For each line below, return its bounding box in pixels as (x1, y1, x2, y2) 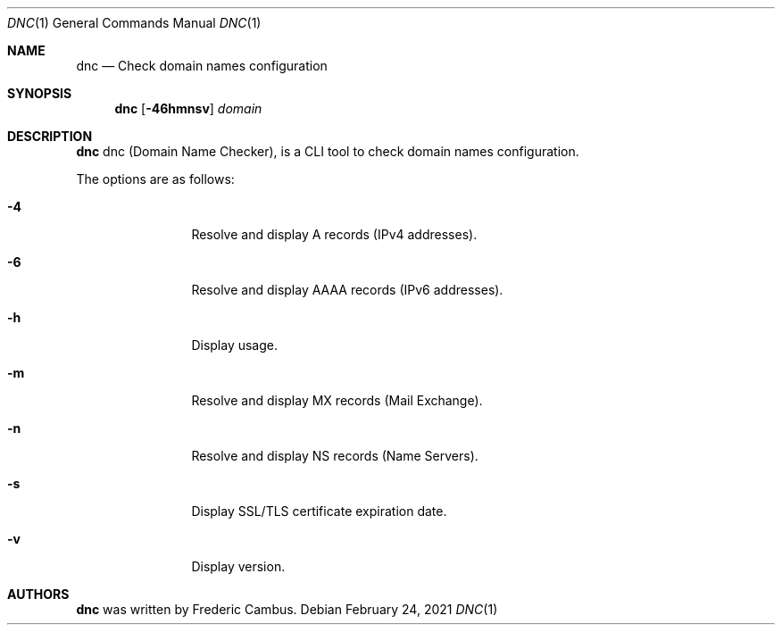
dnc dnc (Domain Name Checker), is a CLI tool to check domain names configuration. (76, 144, 579, 159)
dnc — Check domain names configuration (76, 58, 328, 73)
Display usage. (191, 337, 279, 353)
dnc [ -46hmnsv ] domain (114, 101, 262, 116)
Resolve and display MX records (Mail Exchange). (191, 393, 483, 408)
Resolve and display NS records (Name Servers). (191, 448, 478, 463)
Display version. (191, 559, 286, 574)
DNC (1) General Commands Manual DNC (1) (7, 15, 262, 30)
